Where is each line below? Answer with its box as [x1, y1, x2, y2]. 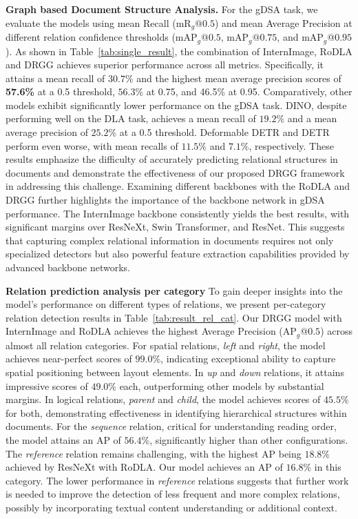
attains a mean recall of [6, 70, 105, 85]
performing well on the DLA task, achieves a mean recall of [6, 111, 256, 126]
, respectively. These [249, 138, 334, 153]
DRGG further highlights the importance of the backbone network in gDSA [6, 193, 325, 207]
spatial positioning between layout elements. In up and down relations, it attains [6, 365, 344, 380]
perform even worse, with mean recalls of [6, 138, 178, 153]
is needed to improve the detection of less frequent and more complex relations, [6, 487, 340, 501]
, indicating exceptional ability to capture [160, 351, 336, 366]
